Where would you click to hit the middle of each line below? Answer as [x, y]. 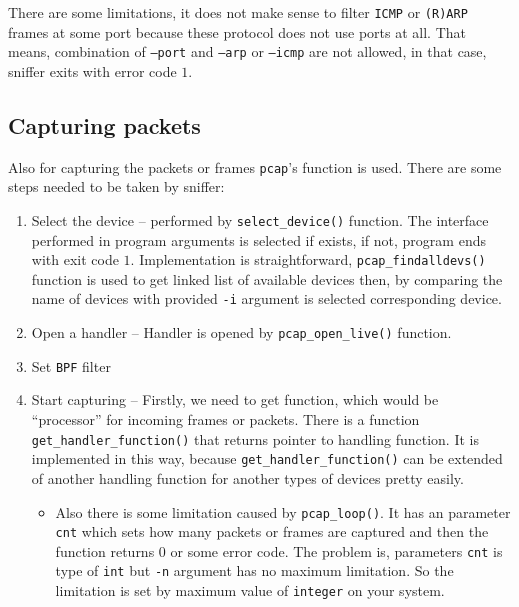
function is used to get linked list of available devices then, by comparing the [267, 278]
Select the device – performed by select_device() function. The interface [260, 219]
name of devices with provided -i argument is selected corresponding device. [266, 298]
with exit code [75, 259]
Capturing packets [104, 124]
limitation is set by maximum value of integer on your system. [250, 590]
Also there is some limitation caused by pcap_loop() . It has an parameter [283, 511]
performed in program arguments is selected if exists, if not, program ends [258, 239]
